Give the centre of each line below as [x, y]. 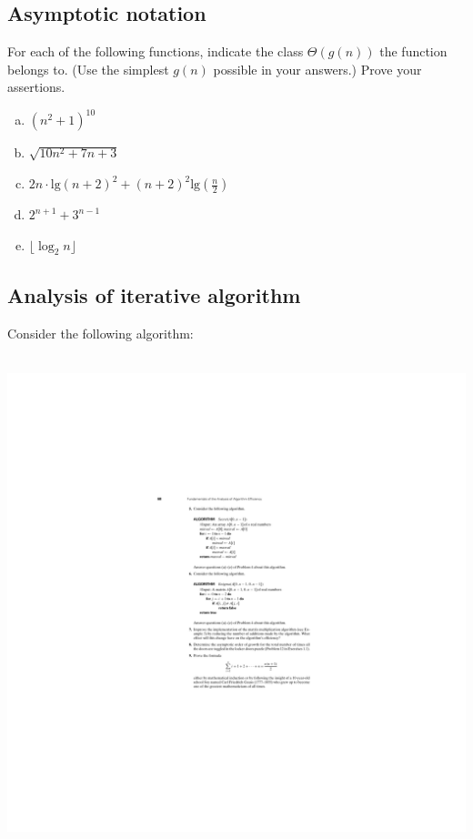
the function [413, 51]
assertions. [36, 87]
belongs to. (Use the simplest [88, 69]
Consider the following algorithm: [101, 333]
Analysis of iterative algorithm [154, 294]
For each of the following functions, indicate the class [156, 51]
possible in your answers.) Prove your [317, 69]
